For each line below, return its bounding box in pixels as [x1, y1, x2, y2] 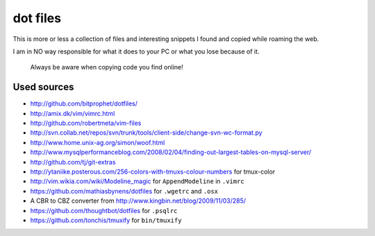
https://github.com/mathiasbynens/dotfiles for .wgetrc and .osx [30, 187, 219, 195]
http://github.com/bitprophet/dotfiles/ [30, 99, 138, 108]
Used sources [12, 81, 74, 93]
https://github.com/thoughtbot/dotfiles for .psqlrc [30, 206, 178, 214]
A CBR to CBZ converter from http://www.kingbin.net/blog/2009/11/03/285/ [30, 196, 247, 205]
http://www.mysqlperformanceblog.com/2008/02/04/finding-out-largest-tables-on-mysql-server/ [30, 148, 312, 156]
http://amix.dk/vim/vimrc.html [30, 109, 115, 117]
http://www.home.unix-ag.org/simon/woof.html [30, 138, 165, 146]
